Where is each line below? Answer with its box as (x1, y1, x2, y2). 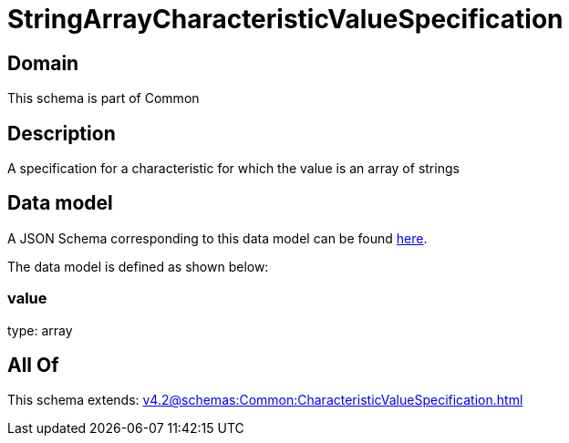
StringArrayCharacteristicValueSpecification (7, 4, 564, 35)
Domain (7, 51, 79, 75)
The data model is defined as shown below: (7, 258, 269, 274)
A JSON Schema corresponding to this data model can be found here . (7, 230, 428, 246)
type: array (7, 322, 73, 338)
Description (7, 121, 116, 145)
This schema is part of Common (7, 90, 200, 107)
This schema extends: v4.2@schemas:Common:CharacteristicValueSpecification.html (7, 392, 523, 408)
